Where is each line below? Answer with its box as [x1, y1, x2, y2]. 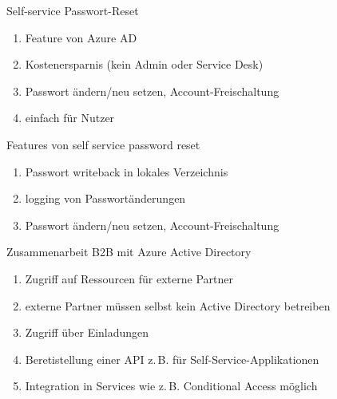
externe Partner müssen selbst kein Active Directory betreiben [25, 297, 331, 314]
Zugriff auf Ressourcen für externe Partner [25, 270, 233, 286]
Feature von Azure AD [25, 29, 137, 45]
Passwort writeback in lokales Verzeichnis [25, 163, 228, 180]
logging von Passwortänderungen [25, 190, 186, 207]
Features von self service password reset [6, 136, 200, 152]
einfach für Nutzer [25, 109, 115, 126]
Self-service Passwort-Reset [6, 2, 139, 18]
